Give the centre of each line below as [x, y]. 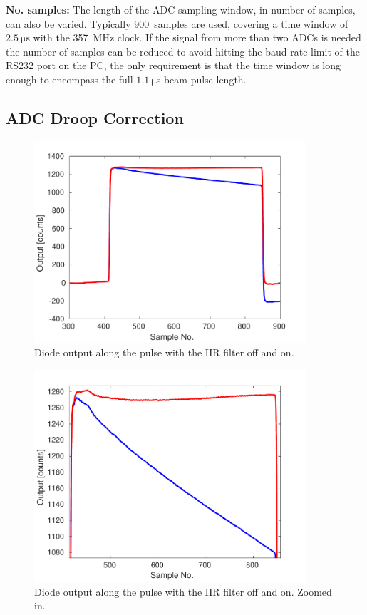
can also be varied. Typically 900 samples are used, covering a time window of [177, 23]
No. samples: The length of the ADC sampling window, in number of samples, [181, 9]
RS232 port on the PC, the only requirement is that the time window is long [174, 65]
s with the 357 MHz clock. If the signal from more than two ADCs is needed [193, 37]
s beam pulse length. [201, 79]
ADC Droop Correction [95, 117]
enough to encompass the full [69, 79]
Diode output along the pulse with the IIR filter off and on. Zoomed [183, 591]
